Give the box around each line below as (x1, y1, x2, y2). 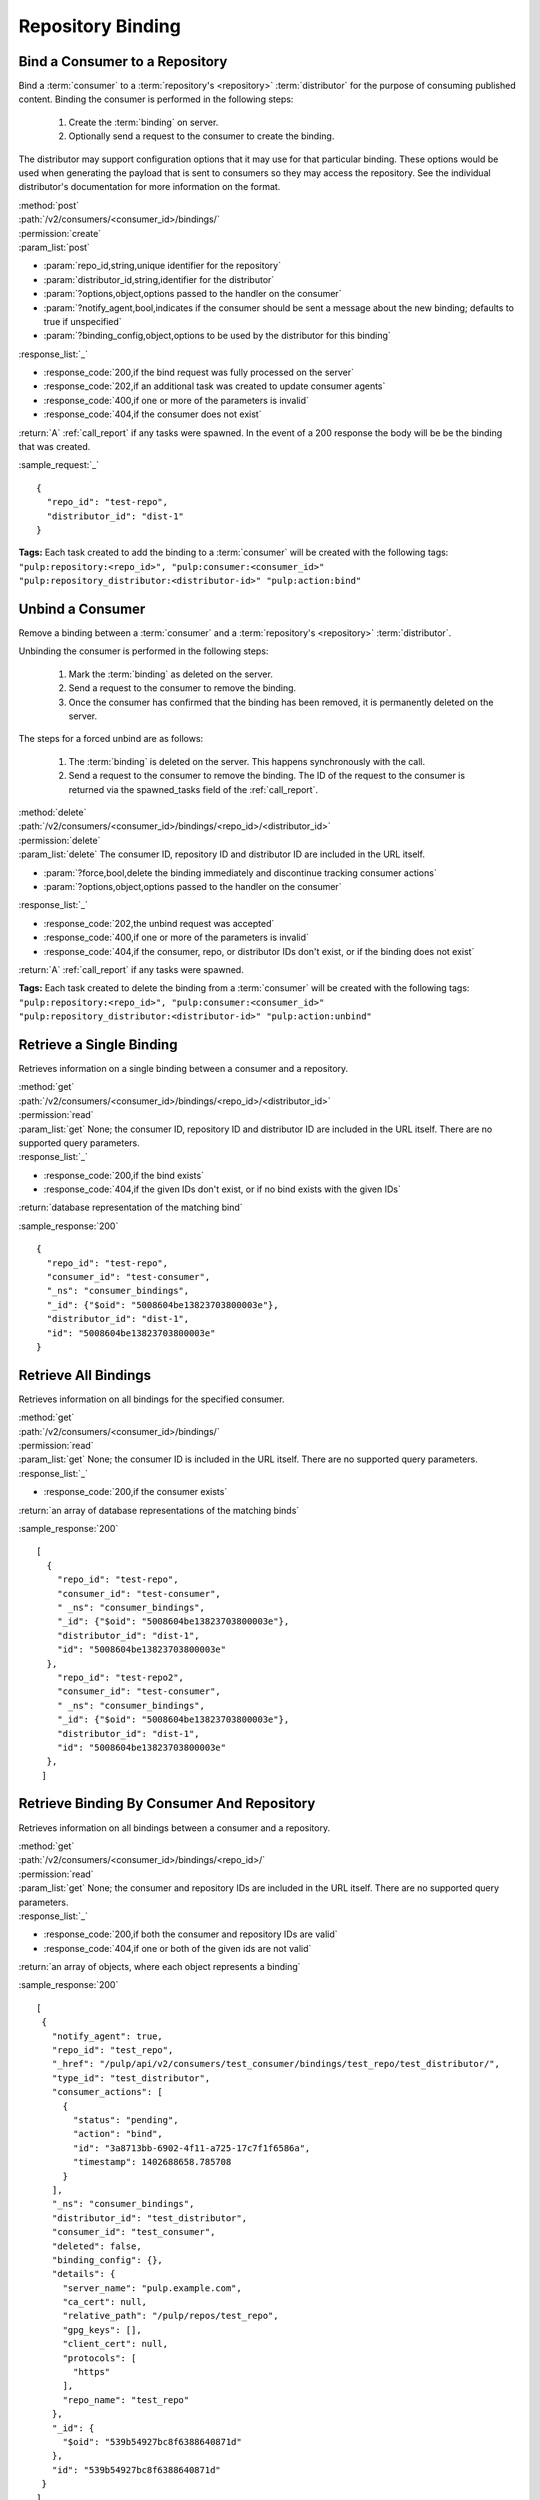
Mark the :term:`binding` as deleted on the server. (68, 668, 274, 680)
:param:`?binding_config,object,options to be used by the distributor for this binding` (43, 330, 392, 342)
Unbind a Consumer (18, 600, 146, 617)
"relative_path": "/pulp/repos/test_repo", (62, 2310, 279, 2322)
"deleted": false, (51, 2240, 142, 2252)
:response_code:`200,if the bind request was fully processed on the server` (43, 366, 355, 379)
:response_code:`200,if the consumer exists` (43, 1486, 228, 1498)
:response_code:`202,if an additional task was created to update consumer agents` (43, 380, 386, 392)
